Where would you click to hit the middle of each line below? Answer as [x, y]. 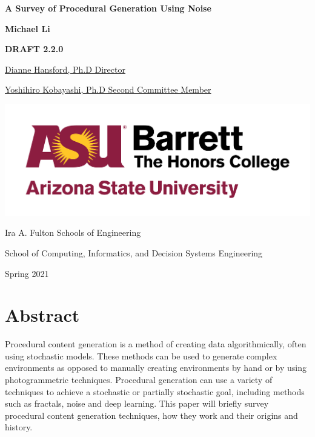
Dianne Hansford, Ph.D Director [65, 69]
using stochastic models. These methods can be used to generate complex [141, 355]
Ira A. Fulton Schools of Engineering [73, 232]
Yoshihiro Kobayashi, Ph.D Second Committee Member [108, 89]
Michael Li [28, 28]
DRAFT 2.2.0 [34, 49]
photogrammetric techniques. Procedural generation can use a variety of [139, 379]
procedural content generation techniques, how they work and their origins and [151, 415]
